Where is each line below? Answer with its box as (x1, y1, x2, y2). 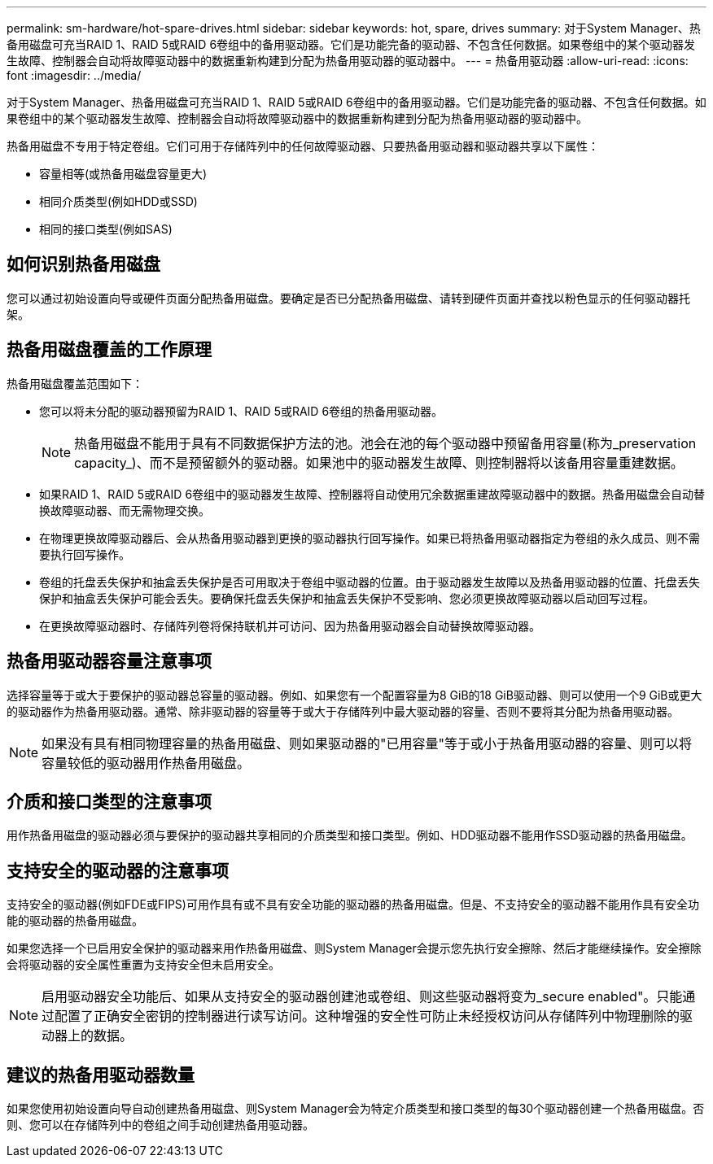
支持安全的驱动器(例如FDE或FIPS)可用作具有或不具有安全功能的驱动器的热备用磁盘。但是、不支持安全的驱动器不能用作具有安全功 (7, 897, 699, 912)
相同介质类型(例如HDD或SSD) (39, 194, 198, 208)
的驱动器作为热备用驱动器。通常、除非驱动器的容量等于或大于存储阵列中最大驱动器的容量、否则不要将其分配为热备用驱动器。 (7, 704, 679, 718)
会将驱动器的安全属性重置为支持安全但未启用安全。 (7, 957, 280, 972)
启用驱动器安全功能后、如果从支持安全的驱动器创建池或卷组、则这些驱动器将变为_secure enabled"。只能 (42, 988, 683, 1005)
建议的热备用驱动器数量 (7, 1064, 195, 1085)
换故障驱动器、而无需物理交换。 (39, 503, 210, 517)
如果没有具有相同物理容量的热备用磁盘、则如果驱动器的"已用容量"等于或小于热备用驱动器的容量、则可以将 (42, 735, 692, 752)
